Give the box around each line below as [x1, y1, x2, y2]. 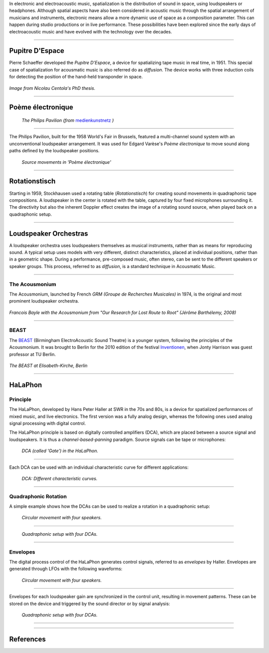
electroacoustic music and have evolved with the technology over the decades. [9, 28, 172, 34]
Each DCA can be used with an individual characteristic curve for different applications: [9, 464, 189, 470]
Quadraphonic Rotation [9, 493, 67, 500]
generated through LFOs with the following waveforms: [9, 566, 123, 572]
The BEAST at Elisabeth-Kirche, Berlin [9, 362, 88, 368]
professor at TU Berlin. [9, 351, 56, 357]
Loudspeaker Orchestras [9, 229, 88, 238]
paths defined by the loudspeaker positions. [9, 148, 100, 154]
